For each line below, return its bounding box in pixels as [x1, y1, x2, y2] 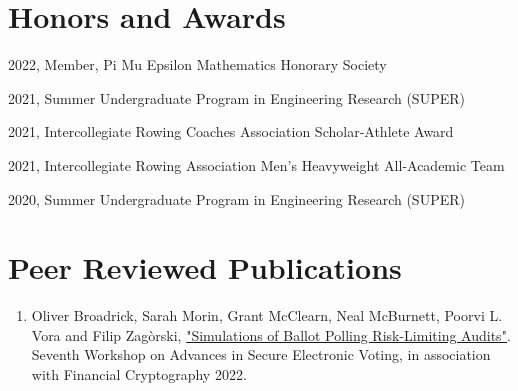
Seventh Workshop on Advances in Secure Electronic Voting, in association [31, 344, 491, 365]
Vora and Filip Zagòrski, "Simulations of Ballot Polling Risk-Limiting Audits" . [31, 324, 511, 345]
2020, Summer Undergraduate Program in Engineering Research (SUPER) [8, 188, 465, 209]
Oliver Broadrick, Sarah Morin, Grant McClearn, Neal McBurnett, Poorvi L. [31, 305, 503, 326]
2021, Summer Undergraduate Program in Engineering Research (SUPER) [8, 87, 465, 108]
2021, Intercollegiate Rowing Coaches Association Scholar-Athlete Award [8, 121, 454, 142]
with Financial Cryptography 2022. [31, 364, 247, 384]
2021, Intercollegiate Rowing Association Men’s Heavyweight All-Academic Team [8, 154, 505, 175]
